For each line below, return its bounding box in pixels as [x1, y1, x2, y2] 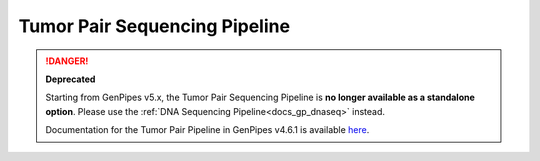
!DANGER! [45, 55, 89, 67]
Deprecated [45, 73, 96, 85]
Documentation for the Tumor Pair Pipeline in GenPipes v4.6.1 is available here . [45, 124, 370, 136]
